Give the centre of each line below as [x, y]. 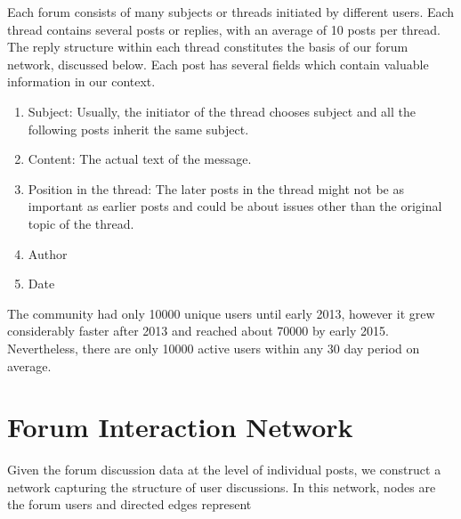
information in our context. [81, 81]
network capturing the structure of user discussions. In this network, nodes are [222, 487]
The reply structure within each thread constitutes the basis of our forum [208, 47]
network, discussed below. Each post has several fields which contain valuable [218, 64]
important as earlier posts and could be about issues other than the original [235, 206]
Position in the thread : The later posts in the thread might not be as [216, 188]
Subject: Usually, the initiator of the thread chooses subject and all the [222, 111]
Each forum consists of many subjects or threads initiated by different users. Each [231, 12]
